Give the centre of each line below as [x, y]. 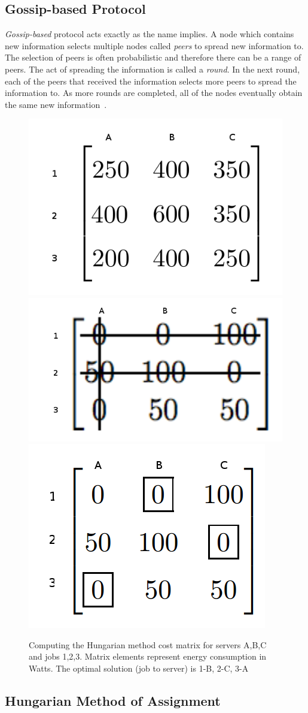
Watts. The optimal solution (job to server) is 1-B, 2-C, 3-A [139, 668]
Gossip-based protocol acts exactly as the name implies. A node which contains [150, 34]
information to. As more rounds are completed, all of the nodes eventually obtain [154, 93]
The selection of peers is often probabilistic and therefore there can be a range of [153, 57]
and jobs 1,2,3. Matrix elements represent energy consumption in [148, 656]
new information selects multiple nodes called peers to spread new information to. [154, 45]
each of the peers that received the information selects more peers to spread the [151, 81]
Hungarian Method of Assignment [113, 700]
